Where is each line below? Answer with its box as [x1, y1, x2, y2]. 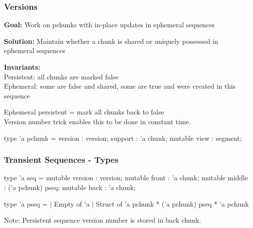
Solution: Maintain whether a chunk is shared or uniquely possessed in [4, 36, 218, 46]
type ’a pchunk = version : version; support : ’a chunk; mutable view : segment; [4, 133, 242, 143]
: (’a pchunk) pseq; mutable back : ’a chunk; [4, 182, 136, 192]
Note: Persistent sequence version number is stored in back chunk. [4, 215, 201, 225]
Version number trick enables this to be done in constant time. [4, 116, 191, 126]
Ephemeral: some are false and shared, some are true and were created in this [4, 81, 236, 91]
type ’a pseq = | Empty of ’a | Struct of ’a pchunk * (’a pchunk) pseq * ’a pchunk [4, 198, 249, 209]
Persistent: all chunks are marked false [4, 71, 118, 81]
